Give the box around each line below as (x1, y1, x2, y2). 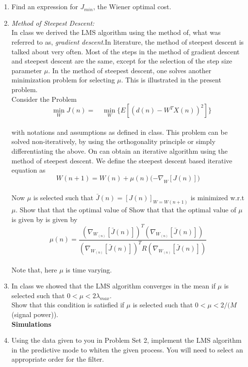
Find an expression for (11, 1, 78, 12)
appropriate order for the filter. (11, 354, 104, 364)
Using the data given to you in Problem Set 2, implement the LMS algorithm (11, 335, 242, 345)
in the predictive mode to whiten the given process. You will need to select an (11, 344, 243, 354)
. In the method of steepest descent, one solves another (48, 65, 212, 75)
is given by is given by (11, 214, 78, 224)
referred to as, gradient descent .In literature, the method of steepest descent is (11, 36, 244, 47)
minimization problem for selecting (11, 75, 115, 85)
